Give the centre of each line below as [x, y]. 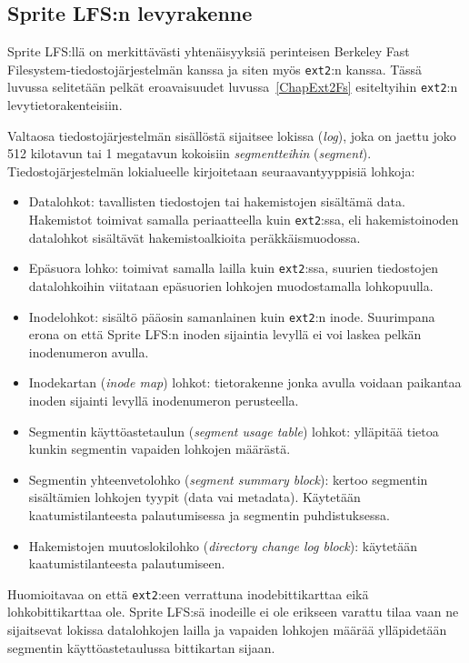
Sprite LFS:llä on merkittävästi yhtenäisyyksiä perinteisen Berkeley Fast [209, 51]
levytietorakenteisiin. [65, 105]
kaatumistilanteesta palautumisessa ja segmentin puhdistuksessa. [209, 514]
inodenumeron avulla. [89, 352]
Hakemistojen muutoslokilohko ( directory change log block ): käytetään [223, 545]
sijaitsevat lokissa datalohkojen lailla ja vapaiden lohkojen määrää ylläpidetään [227, 630]
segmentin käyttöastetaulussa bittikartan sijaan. [141, 647]
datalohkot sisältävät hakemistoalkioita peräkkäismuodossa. [195, 237]
